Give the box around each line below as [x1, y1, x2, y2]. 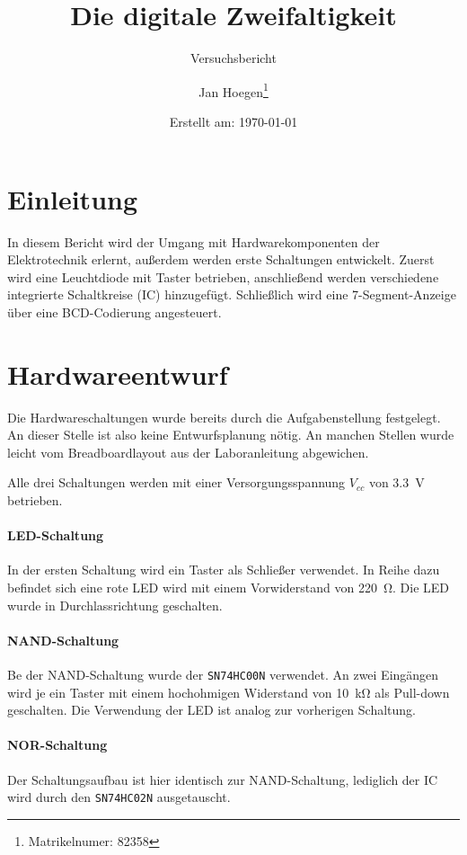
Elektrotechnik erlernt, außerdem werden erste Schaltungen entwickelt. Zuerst [7, 250, 435, 269]
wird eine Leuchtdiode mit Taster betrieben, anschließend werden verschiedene [7, 267, 439, 286]
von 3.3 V [368, 473, 425, 492]
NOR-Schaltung [7, 735, 108, 754]
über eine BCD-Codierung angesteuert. [7, 302, 222, 321]
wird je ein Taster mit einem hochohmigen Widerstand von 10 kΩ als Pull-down [7, 682, 450, 701]
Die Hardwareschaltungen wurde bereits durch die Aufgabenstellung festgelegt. [7, 407, 441, 426]
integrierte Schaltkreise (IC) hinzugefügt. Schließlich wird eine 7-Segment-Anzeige [7, 285, 456, 304]
